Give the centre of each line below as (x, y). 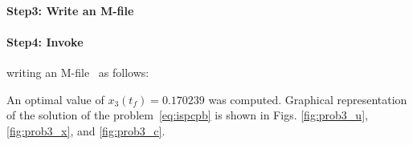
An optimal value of (55, 99)
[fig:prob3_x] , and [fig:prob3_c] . (86, 130)
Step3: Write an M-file (70, 10)
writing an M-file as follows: (78, 72)
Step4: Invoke (45, 41)
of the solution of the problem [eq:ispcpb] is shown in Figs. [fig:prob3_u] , (187, 115)
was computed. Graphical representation (308, 99)
